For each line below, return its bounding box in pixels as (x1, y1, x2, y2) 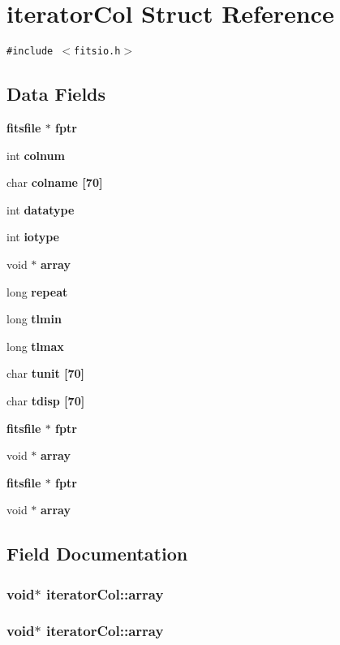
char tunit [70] (6, 365, 85, 382)
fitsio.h (74, 45, 121, 58)
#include (6, 45, 54, 58)
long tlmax (6, 337, 64, 354)
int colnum (6, 146, 65, 163)
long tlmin (6, 310, 62, 327)
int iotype (6, 228, 60, 245)
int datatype (6, 201, 75, 218)
